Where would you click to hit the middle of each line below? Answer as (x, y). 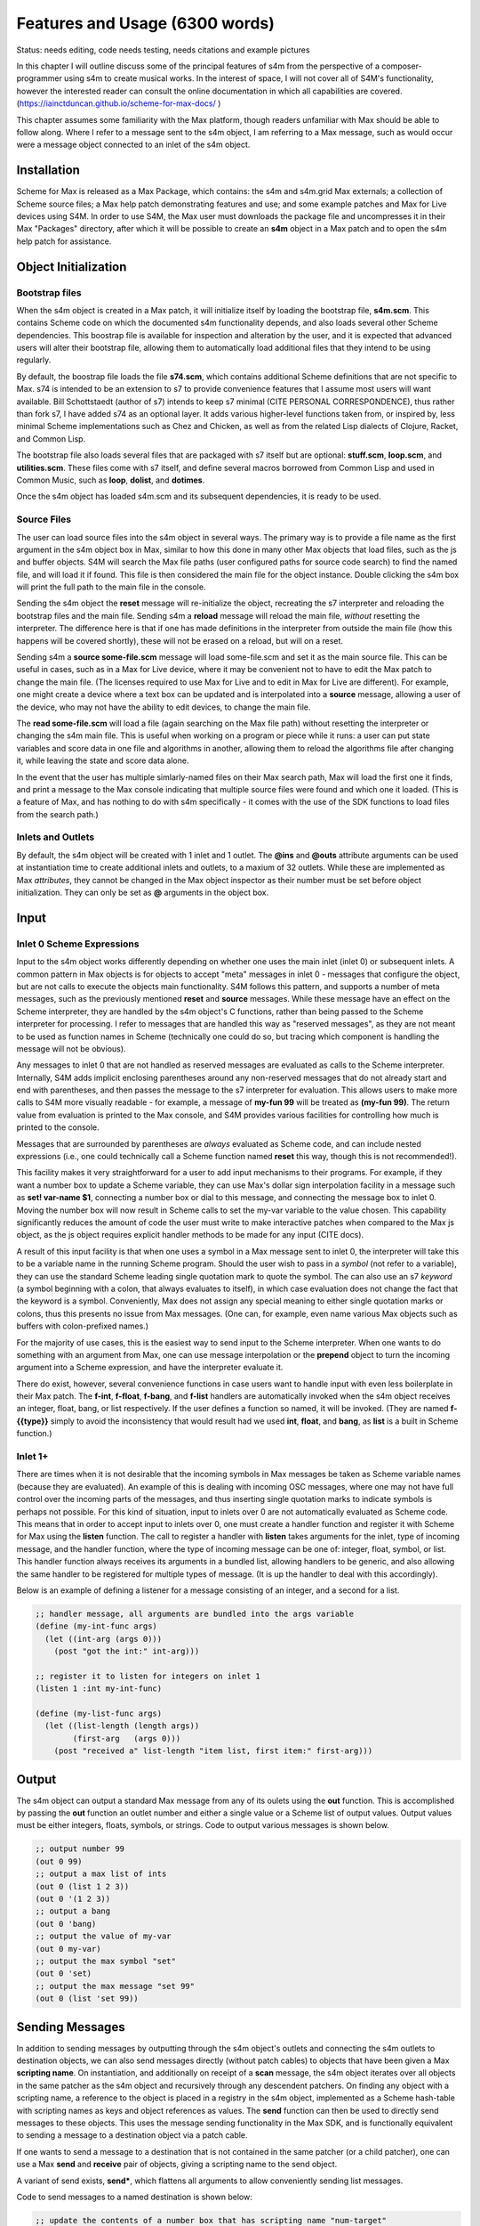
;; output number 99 (80, 1849)
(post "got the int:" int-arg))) (127, 1651)
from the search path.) (58, 814)
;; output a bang (73, 1911)
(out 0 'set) (64, 1974)
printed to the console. (58, 1127)
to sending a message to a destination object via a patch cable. (132, 2135)
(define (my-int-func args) (96, 1626)
